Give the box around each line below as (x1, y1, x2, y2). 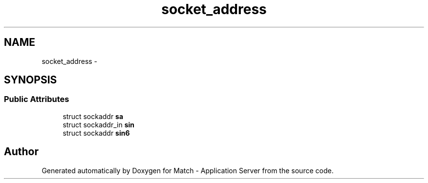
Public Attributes (4, 94, 69, 104)
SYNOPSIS (4, 74, 57, 86)
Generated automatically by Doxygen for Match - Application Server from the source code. (42, 166, 334, 175)
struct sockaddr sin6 (63, 128, 130, 137)
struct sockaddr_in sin (63, 120, 134, 129)
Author (4, 145, 39, 158)
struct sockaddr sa (63, 112, 124, 121)
